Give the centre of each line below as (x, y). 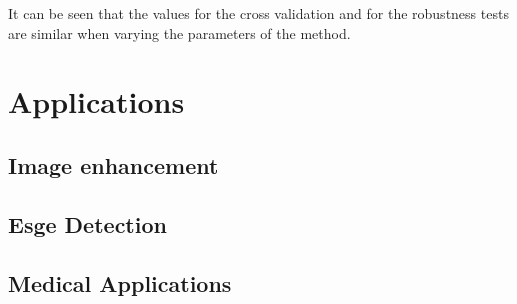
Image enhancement (113, 164)
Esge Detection (87, 223)
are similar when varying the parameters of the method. (179, 32)
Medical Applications (120, 282)
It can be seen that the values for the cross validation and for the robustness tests (258, 13)
